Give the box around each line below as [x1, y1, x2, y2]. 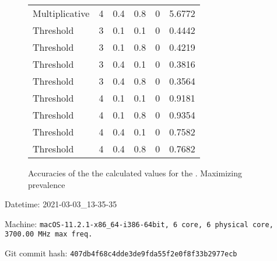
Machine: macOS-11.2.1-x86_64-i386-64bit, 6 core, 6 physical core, [5, 217, 274, 229]
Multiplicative [33, 6, 90, 20]
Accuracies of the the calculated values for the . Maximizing [28, 167, 242, 179]
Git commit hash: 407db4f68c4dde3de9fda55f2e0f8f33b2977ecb [5, 247, 237, 259]
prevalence [28, 178, 65, 190]
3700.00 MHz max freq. [5, 230, 93, 239]
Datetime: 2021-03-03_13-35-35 [5, 198, 117, 210]
